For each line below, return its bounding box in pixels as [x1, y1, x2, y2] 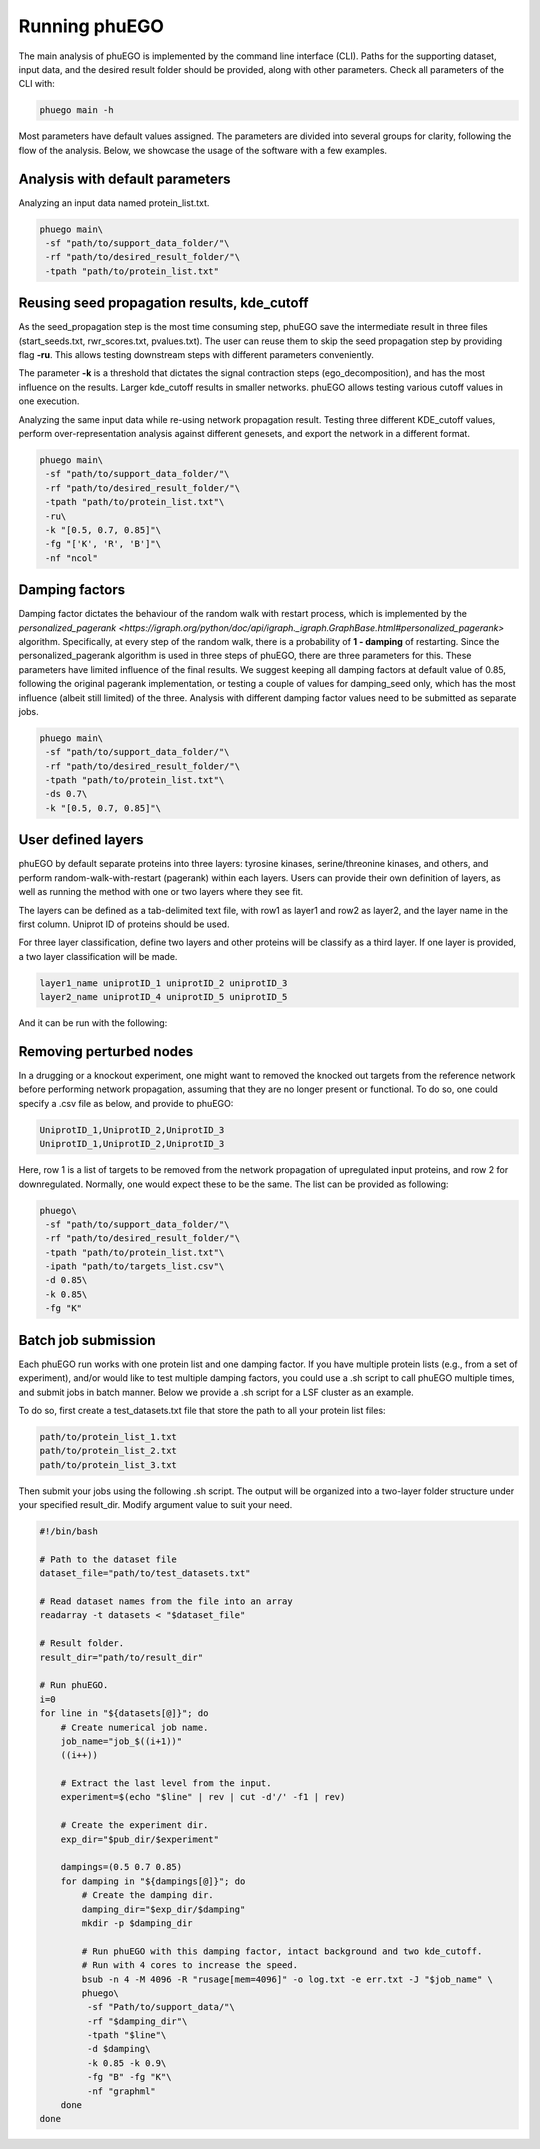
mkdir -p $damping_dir [81, 1917, 194, 1929]
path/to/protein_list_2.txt [39, 1445, 177, 1457]
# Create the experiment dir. [60, 1820, 209, 1831]
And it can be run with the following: [18, 1017, 168, 1029]
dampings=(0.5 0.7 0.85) [60, 1861, 183, 1873]
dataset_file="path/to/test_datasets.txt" [39, 1568, 251, 1579]
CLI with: [18, 78, 55, 90]
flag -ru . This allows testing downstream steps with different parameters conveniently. [18, 349, 375, 361]
